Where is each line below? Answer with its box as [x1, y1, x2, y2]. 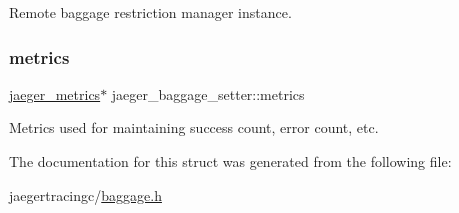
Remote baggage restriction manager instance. [9, 2, 292, 22]
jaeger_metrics [9, 83, 101, 104]
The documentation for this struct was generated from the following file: [9, 151, 452, 171]
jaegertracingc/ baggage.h [9, 184, 162, 205]
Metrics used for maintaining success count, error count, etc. [9, 117, 379, 138]
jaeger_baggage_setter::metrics [111, 83, 305, 104]
